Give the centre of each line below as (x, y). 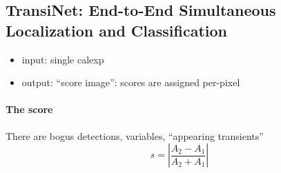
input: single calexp (63, 59)
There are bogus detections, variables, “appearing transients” (135, 135)
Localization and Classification (116, 30)
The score (29, 109)
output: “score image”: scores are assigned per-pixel (131, 82)
